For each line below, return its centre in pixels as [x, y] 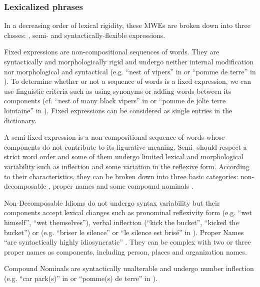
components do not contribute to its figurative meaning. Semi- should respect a [125, 146]
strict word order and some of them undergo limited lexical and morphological [124, 156]
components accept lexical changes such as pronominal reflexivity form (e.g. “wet [128, 212]
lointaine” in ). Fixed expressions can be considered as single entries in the [118, 110]
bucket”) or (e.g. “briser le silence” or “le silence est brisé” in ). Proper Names [124, 232]
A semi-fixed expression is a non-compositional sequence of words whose [114, 137]
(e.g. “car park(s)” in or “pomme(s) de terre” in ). [81, 278]
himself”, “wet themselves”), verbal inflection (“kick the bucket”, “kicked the [121, 222]
